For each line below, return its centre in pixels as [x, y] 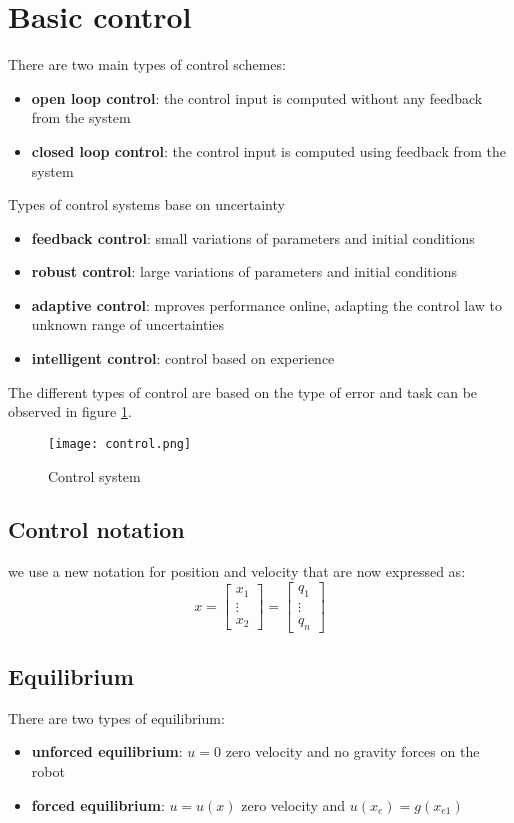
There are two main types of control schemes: [147, 64]
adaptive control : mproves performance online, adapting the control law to [267, 304]
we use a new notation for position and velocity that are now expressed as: [237, 571]
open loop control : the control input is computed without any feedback [257, 97]
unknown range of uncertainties [128, 324]
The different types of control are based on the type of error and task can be [243, 391]
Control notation [96, 529]
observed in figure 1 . [70, 411]
